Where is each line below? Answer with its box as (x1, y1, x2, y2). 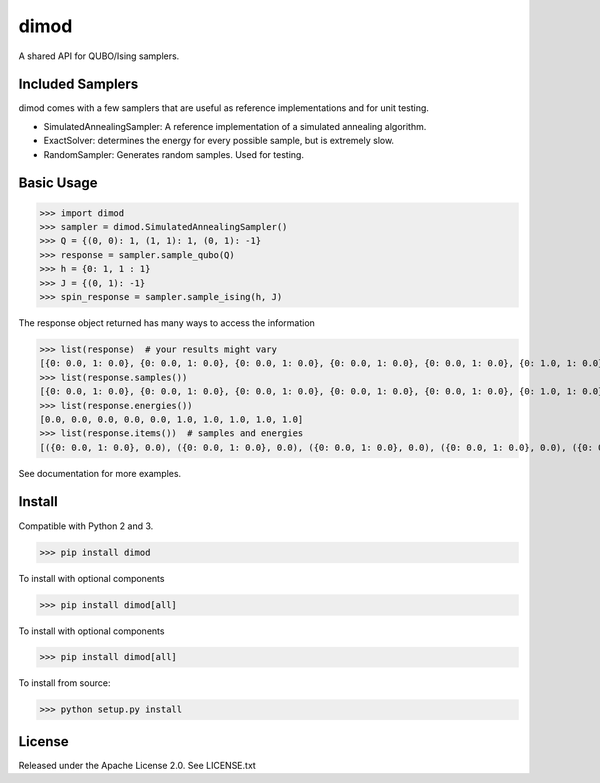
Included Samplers (18, 76, 139, 93)
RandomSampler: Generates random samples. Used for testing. (43, 148, 305, 160)
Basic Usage (18, 175, 98, 192)
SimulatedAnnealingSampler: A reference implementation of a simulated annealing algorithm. (43, 120, 427, 132)
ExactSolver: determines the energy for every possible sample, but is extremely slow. (43, 135, 395, 147)
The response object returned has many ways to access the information (18, 316, 315, 329)
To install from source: (18, 677, 111, 689)
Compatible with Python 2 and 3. (18, 520, 154, 532)
